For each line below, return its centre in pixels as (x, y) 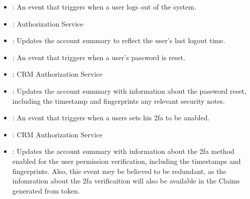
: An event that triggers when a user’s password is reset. (99, 57)
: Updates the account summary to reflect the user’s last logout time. (119, 40)
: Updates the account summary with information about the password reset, (129, 90)
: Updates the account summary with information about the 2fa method (123, 151)
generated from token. (46, 190)
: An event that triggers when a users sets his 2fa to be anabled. (111, 118)
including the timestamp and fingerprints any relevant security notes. (119, 101)
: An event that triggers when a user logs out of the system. (104, 7)
